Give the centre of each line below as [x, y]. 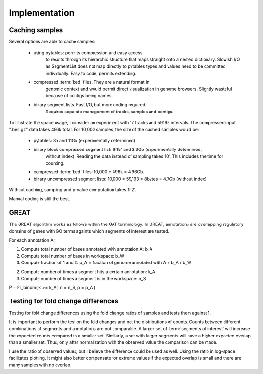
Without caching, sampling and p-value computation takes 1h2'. [73, 190]
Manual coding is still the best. [39, 199]
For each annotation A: [32, 240]
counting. [55, 163]
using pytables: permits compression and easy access [88, 53]
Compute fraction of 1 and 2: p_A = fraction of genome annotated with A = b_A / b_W [106, 262]
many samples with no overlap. [40, 365]
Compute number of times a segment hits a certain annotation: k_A [88, 271]
